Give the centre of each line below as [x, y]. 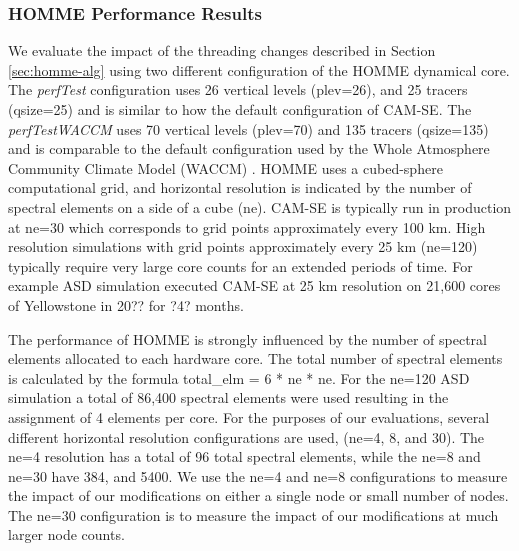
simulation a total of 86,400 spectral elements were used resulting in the [228, 397]
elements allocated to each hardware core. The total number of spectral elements [255, 358]
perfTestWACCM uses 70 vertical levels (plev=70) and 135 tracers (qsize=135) [248, 128]
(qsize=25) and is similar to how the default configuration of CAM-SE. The [240, 109]
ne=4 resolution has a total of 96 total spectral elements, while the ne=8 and [244, 456]
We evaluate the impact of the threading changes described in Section [222, 50]
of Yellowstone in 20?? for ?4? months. [126, 304]
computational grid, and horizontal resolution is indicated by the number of [240, 187]
